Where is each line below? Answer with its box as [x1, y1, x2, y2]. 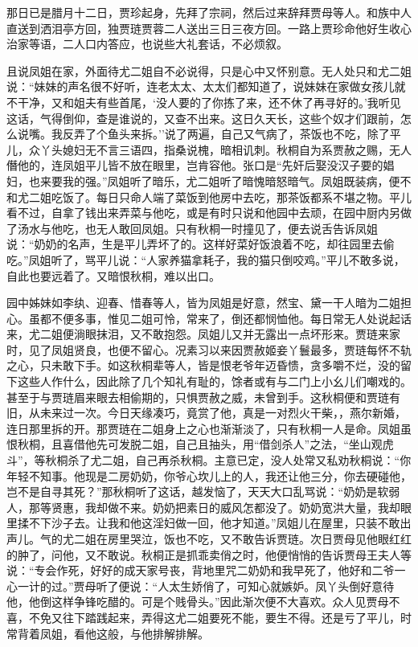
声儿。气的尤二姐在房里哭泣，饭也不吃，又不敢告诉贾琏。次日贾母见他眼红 [6, 530, 400, 547]
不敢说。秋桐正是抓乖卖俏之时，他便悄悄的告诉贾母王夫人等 [96, 546, 412, 563]
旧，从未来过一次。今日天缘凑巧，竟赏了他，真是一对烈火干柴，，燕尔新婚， [6, 404, 406, 421]
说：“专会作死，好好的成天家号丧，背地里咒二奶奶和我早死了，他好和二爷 [6, 562, 395, 579]
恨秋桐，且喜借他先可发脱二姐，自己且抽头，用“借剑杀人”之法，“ [6, 436, 349, 452]
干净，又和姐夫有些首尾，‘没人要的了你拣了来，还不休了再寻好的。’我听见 [17, 93, 401, 110]
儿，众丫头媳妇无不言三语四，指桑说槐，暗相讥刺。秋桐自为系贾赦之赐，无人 [6, 141, 412, 158]
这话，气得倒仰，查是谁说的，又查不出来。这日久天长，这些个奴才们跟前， [6, 109, 400, 126]
